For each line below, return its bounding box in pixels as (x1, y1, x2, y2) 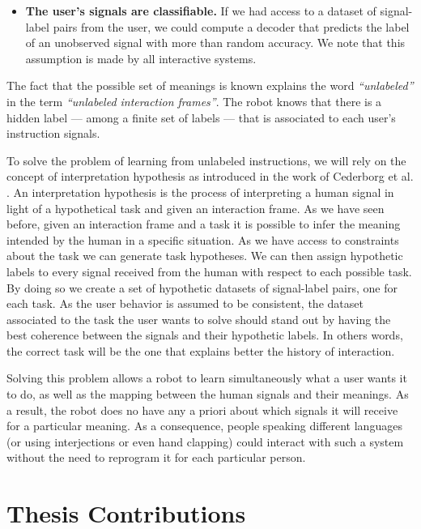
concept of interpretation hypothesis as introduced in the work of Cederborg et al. (6, 168, 414, 185)
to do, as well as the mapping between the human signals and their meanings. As (6, 386, 409, 403)
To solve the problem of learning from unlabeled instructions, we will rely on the (6, 151, 406, 169)
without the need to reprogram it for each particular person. (6, 449, 306, 466)
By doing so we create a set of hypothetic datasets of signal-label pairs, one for (6, 279, 398, 296)
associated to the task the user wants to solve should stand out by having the (6, 310, 391, 327)
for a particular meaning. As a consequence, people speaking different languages (6, 417, 402, 434)
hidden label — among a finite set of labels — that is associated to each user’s (6, 109, 396, 126)
